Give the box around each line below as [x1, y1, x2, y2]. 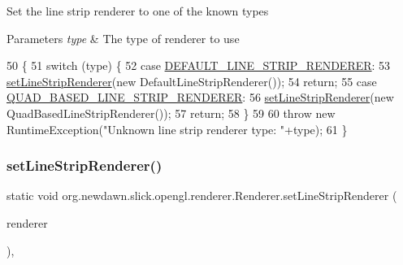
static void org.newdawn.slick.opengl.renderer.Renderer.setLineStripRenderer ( [6, 187, 397, 204]
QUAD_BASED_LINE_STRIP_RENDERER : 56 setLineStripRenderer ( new [6, 89, 394, 106]
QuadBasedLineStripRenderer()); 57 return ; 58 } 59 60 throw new [6, 104, 336, 121]
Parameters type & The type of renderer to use [6, 29, 240, 46]
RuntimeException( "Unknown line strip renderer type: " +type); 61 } [6, 120, 348, 137]
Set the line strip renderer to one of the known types [6, 2, 269, 19]
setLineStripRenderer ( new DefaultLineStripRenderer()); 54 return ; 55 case [6, 72, 377, 89]
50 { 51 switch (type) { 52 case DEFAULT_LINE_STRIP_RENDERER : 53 [6, 57, 391, 74]
